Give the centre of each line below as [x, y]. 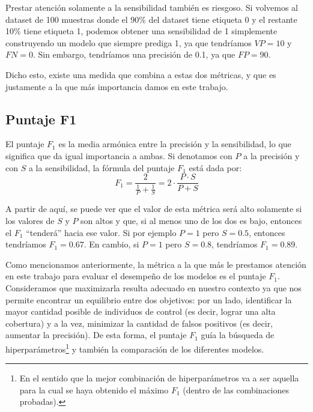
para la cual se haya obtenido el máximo [94, 389]
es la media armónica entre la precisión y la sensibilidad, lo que [175, 144]
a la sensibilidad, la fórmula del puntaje [102, 167]
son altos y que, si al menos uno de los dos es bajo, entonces [191, 220]
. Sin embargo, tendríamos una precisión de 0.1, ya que [134, 54]
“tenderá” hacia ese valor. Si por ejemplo [101, 232]
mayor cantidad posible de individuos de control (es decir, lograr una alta [141, 311]
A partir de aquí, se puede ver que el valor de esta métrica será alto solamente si [154, 209]
